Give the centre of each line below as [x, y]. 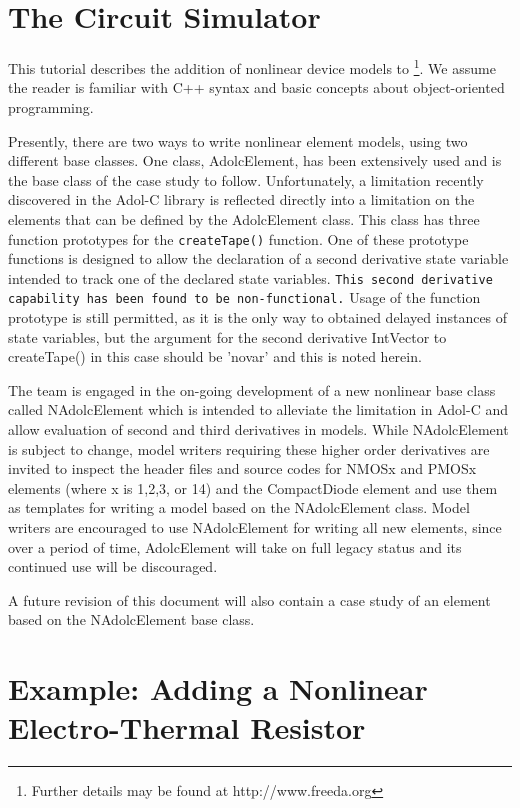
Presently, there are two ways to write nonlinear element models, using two [238, 140]
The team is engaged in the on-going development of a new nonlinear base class [252, 389]
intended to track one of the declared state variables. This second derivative [250, 277]
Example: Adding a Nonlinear [218, 688]
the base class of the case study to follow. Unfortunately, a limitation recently [246, 179]
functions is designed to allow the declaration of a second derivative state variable [258, 258]
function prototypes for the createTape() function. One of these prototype [238, 238]
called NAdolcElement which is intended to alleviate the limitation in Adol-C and [258, 409]
